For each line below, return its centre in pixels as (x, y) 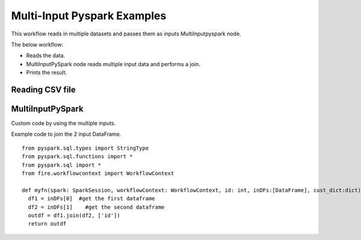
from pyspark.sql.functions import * (78, 157)
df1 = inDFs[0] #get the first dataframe (92, 199)
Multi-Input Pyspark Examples (89, 16)
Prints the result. (47, 73)
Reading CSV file (44, 89)
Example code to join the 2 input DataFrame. (66, 134)
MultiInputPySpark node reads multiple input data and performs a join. (113, 64)
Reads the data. (46, 56)
